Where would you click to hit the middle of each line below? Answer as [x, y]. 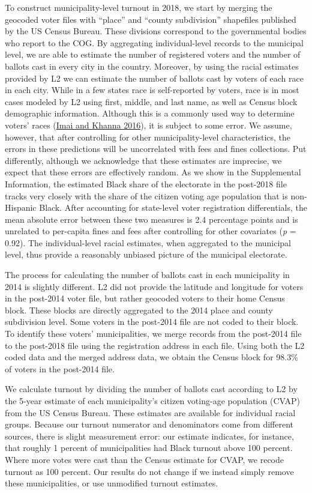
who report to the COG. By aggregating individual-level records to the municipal [154, 42]
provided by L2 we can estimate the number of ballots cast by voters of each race [154, 78]
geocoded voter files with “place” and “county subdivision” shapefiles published [151, 19]
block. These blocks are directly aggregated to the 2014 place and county [139, 310]
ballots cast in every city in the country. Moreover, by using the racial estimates [152, 66]
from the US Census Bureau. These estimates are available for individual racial [150, 412]
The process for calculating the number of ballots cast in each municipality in [147, 275]
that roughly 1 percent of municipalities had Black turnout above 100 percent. [149, 448]
